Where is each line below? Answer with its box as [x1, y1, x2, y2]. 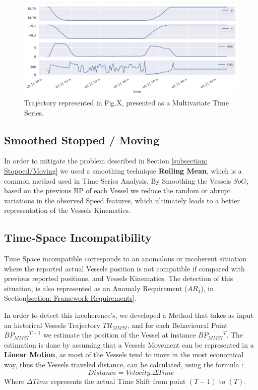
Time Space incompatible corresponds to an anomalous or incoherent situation [4, 253, 247, 264]
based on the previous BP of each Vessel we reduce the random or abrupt [4, 185, 231, 196]
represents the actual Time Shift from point [50, 375, 186, 386]
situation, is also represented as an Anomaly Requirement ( [4, 283, 187, 293]
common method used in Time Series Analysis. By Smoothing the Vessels [4, 175, 231, 186]
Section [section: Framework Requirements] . [4, 293, 137, 303]
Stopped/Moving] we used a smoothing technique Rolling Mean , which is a [4, 165, 242, 176]
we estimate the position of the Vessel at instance [43, 329, 196, 340]
